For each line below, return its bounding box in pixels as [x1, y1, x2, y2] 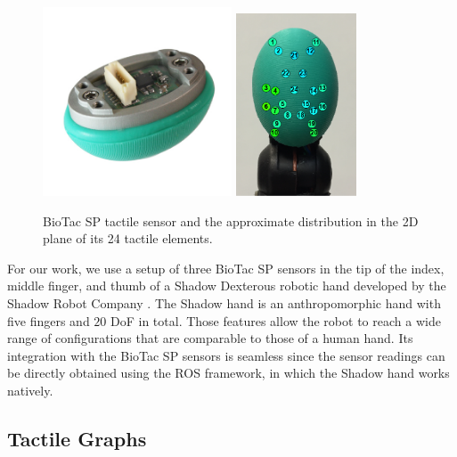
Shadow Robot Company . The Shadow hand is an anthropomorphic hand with [7, 293, 441, 312]
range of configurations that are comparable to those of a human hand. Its [7, 329, 413, 347]
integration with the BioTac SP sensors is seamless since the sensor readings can [7, 346, 445, 364]
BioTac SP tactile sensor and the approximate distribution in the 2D [43, 211, 419, 230]
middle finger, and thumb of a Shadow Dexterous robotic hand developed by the [7, 276, 446, 295]
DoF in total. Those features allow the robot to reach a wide [110, 311, 441, 330]
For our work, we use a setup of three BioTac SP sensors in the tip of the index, [7, 258, 445, 277]
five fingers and [7, 311, 90, 330]
